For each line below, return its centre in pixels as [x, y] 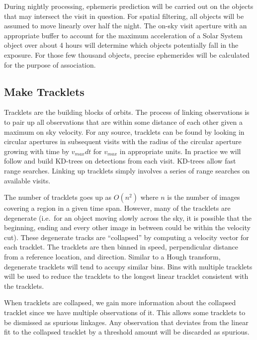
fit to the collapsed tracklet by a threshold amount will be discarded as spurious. [127, 332]
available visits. [27, 180]
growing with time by [37, 151]
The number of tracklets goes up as [58, 197]
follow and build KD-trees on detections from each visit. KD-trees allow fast [120, 161]
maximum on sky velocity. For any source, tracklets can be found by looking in [124, 131]
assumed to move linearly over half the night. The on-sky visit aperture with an [126, 26]
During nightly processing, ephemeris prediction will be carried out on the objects [129, 6]
